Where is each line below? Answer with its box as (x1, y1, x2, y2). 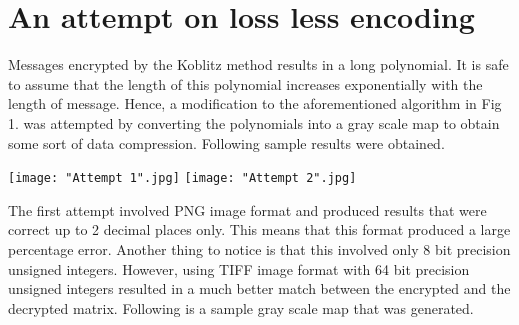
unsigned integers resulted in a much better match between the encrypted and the (8, 278, 511, 299)
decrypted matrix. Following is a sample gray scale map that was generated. (8, 297, 474, 318)
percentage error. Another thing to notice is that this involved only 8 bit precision (8, 238, 511, 259)
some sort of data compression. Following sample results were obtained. (8, 132, 445, 153)
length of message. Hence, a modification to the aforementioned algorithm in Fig (8, 93, 502, 114)
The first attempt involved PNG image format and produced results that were (8, 199, 487, 220)
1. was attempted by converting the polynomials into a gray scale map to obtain (8, 112, 500, 133)
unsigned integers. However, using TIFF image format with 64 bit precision (8, 258, 470, 279)
